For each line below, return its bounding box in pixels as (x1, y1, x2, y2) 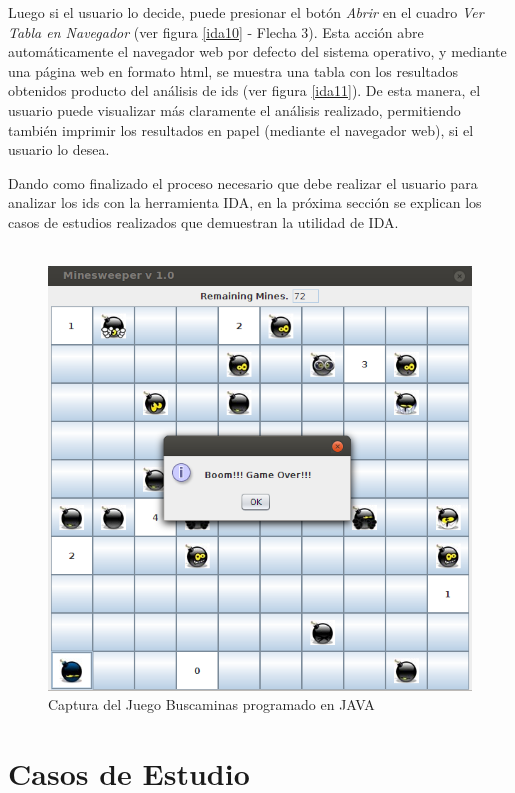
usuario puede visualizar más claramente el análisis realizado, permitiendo (8, 99, 461, 120)
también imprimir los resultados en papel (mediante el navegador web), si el (8, 119, 474, 140)
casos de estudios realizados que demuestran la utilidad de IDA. (8, 211, 399, 232)
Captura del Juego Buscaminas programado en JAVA (48, 694, 375, 715)
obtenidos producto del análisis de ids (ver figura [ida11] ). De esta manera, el (8, 80, 481, 101)
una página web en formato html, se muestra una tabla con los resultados (8, 60, 459, 81)
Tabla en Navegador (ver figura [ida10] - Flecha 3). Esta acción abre (8, 21, 424, 42)
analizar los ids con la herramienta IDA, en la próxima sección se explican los (8, 192, 482, 213)
